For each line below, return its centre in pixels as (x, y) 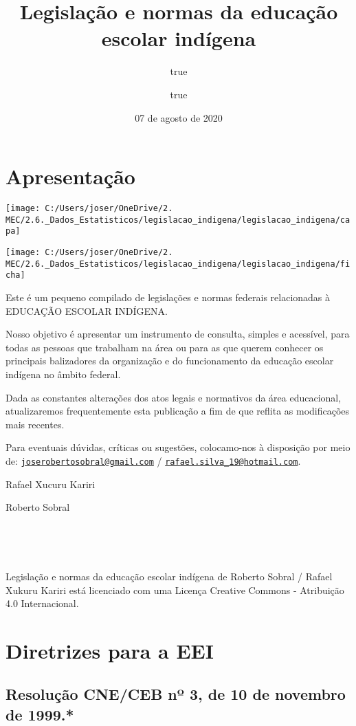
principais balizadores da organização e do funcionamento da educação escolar (170, 361)
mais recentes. (35, 424)
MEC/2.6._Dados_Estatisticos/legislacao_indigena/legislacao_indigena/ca (178, 220)
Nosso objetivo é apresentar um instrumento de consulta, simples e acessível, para (178, 334)
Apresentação (70, 176)
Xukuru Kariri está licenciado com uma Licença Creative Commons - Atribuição (175, 590)
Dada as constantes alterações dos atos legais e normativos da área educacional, (174, 397)
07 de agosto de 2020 (179, 117)
